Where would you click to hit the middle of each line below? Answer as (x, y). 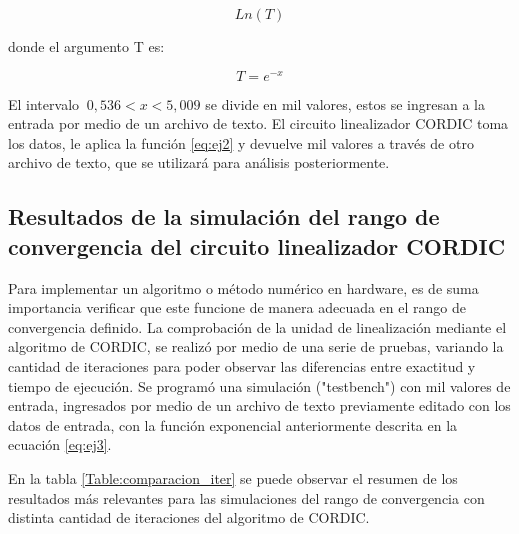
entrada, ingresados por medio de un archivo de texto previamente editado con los (259, 405)
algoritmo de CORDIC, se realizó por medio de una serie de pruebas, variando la (256, 346)
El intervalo (44, 103)
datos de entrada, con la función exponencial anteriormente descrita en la (233, 424)
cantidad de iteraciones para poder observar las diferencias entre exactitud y (242, 366)
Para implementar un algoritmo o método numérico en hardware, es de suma (243, 287)
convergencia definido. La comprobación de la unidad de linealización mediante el (257, 326)
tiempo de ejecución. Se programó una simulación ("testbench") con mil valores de (259, 385)
